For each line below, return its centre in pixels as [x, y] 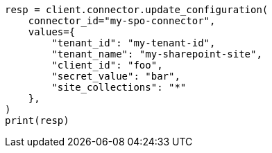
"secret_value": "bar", [116, 76]
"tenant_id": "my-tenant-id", [134, 43]
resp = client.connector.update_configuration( [137, 10]
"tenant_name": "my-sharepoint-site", [157, 54]
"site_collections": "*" [119, 87]
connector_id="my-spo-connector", [122, 21]
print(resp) [37, 120]
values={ [52, 32]
